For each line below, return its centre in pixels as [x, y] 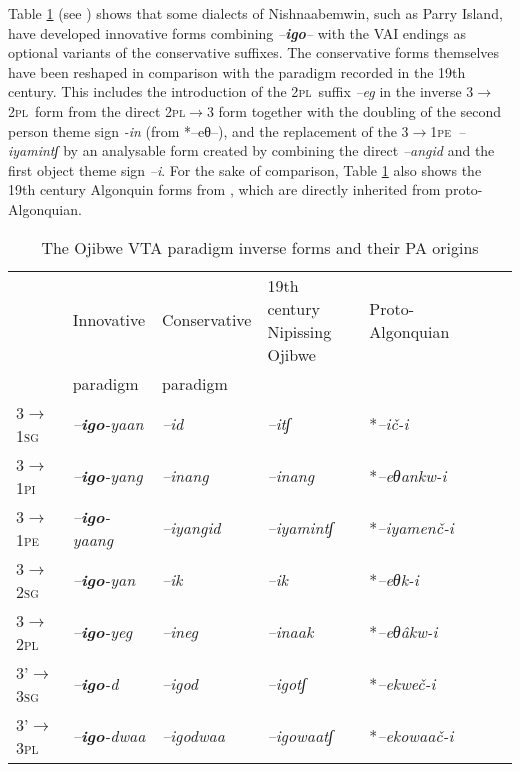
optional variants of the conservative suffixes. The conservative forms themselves [254, 52]
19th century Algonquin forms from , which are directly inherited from [224, 189]
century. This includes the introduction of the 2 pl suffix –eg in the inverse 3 [241, 91]
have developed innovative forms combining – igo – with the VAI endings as [237, 32]
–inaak [290, 632]
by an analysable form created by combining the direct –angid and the [279, 150]
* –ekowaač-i [411, 736]
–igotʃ [286, 684]
